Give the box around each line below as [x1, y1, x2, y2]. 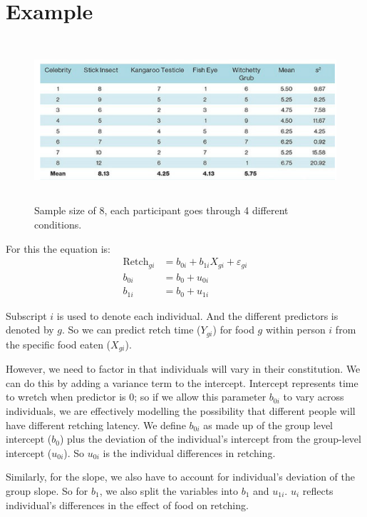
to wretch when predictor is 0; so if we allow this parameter [6, 389, 267, 404]
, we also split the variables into [99, 483, 238, 498]
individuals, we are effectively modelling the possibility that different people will [6, 403, 356, 418]
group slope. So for [6, 483, 88, 498]
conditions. [34, 217, 82, 232]
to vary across [283, 389, 344, 404]
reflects [302, 483, 334, 498]
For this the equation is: [6, 241, 111, 256]
